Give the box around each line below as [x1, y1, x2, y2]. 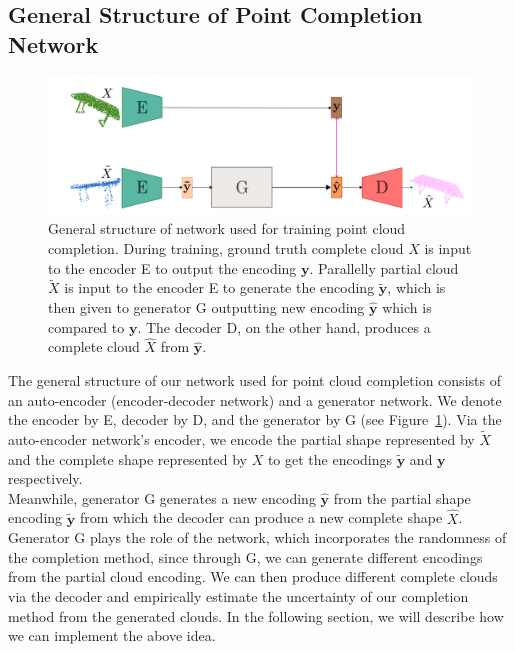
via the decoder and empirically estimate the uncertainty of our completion [8, 586, 469, 607]
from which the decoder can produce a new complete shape [79, 507, 443, 528]
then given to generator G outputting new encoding [48, 297, 365, 318]
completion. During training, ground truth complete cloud [48, 238, 404, 259]
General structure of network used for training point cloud [48, 218, 406, 239]
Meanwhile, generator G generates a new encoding [8, 487, 316, 508]
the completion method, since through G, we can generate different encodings [8, 546, 483, 567]
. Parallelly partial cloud [309, 257, 459, 278]
